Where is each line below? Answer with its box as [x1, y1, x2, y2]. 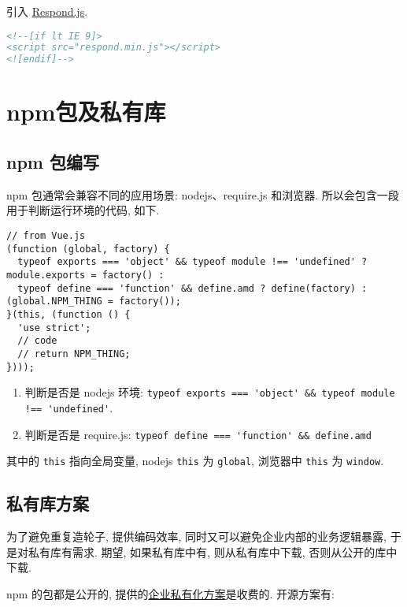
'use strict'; [17, 322, 91, 333]
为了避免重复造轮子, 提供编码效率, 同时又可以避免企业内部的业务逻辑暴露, [6, 528, 387, 545]
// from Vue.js [6, 229, 86, 241]
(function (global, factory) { [6, 243, 170, 255]
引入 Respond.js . [6, 3, 88, 19]
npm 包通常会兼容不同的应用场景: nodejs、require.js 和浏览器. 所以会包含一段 [6, 186, 399, 203]
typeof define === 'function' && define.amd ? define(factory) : [17, 282, 368, 294]
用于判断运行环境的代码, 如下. [6, 202, 160, 218]
